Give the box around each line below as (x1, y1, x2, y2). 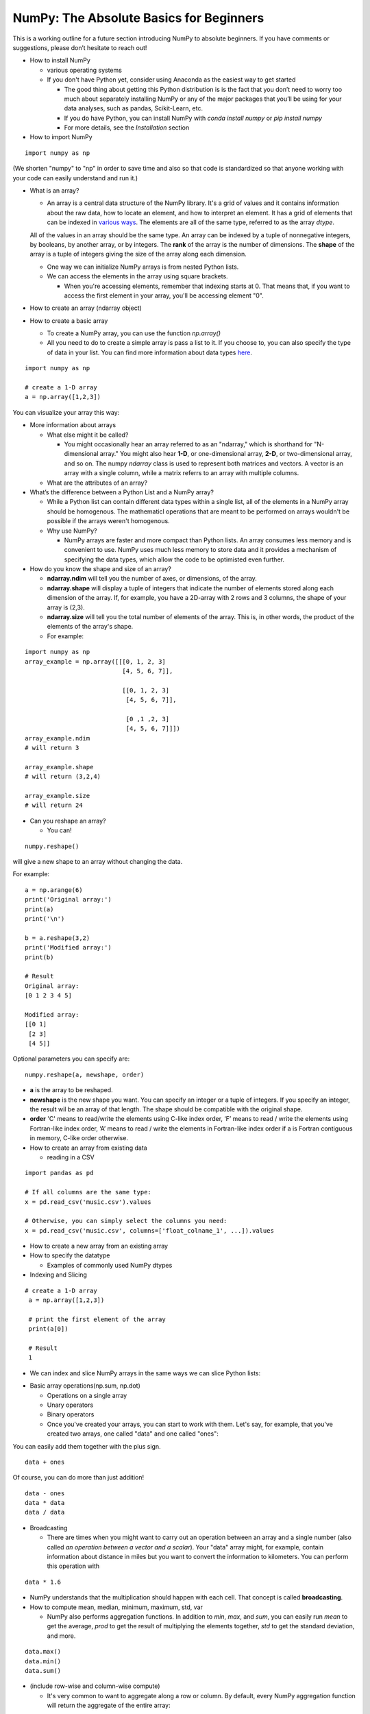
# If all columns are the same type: (25, 1188, 152, 1196)
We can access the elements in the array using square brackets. (47, 272, 229, 280)
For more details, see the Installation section (64, 123, 190, 132)
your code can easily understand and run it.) (12, 173, 138, 182)
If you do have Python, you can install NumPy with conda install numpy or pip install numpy (64, 114, 322, 122)
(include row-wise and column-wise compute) (29, 1682, 160, 1690)
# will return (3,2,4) (25, 773, 101, 781)
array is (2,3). (47, 603, 85, 612)
